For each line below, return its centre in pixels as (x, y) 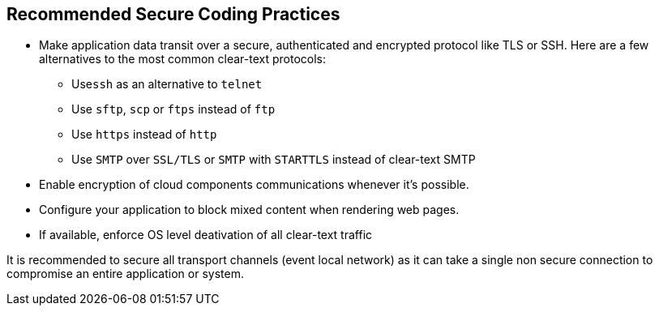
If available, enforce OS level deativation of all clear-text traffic (206, 235)
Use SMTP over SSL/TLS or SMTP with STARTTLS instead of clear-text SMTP (274, 160)
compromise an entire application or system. (125, 274)
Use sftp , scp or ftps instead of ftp (173, 109)
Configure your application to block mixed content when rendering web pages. (249, 210)
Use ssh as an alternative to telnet (167, 84)
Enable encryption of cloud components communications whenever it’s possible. (254, 185)
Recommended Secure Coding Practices (173, 14)
